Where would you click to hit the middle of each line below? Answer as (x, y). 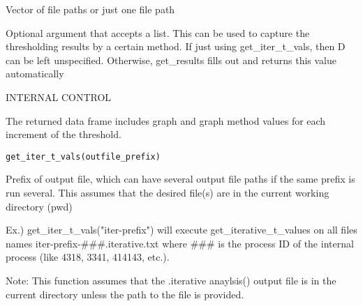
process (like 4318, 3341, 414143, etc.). (88, 257)
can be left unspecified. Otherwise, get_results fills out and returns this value (171, 60)
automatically (35, 74)
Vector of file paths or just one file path (90, 9)
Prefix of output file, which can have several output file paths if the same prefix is (180, 179)
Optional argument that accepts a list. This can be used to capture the (158, 32)
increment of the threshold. (64, 134)
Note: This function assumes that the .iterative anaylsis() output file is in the (171, 280)
